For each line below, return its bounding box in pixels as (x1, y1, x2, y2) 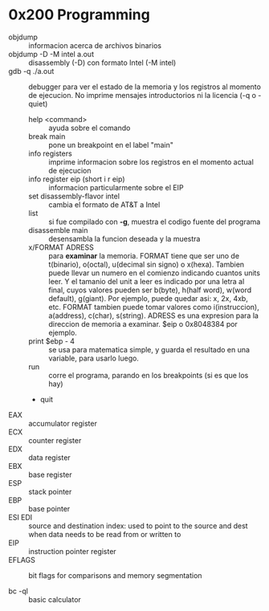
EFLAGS (8, 555, 36, 564)
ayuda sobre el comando (48, 123, 131, 132)
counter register (28, 435, 82, 445)
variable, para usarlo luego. (48, 353, 139, 363)
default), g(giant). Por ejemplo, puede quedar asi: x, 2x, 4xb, (48, 293, 249, 303)
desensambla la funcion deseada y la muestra (48, 234, 201, 243)
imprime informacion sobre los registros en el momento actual (48, 157, 255, 166)
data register (28, 452, 71, 462)
